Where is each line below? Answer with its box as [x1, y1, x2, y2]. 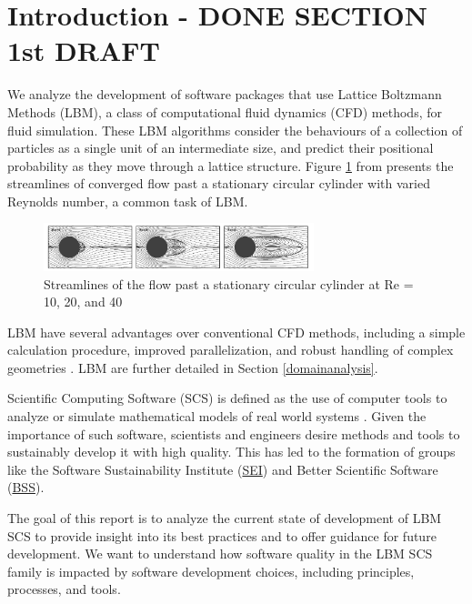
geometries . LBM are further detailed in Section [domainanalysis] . [7, 357, 378, 377]
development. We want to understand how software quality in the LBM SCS [7, 544, 433, 563]
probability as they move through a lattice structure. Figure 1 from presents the [7, 156, 454, 175]
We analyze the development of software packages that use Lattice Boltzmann [7, 85, 442, 104]
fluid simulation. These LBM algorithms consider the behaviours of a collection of [7, 120, 463, 139]
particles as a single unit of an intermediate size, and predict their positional [7, 138, 434, 157]
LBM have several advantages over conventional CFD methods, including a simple [7, 322, 466, 341]
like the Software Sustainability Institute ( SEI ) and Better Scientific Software [7, 459, 438, 478]
